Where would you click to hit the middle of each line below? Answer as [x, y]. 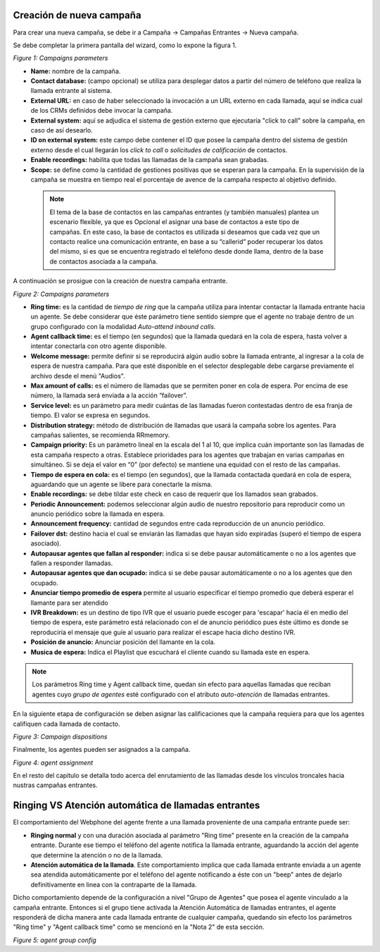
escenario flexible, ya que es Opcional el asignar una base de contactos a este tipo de [175, 222]
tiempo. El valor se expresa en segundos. [90, 415]
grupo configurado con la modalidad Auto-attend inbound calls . [123, 326]
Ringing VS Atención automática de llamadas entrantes [137, 806]
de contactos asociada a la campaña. [104, 261]
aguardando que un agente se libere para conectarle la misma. [121, 484]
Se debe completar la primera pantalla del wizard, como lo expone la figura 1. [125, 45]
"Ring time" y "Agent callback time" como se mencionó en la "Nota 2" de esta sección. [139, 927]
